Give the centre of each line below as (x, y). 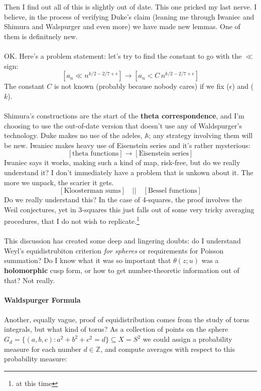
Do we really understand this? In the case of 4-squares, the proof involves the (123, 200)
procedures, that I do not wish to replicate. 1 (72, 220)
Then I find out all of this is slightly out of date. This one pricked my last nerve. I (130, 7)
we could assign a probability (187, 339)
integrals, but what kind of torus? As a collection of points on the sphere (116, 329)
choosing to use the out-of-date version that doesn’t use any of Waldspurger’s (123, 125)
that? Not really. (30, 280)
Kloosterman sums (92, 191)
